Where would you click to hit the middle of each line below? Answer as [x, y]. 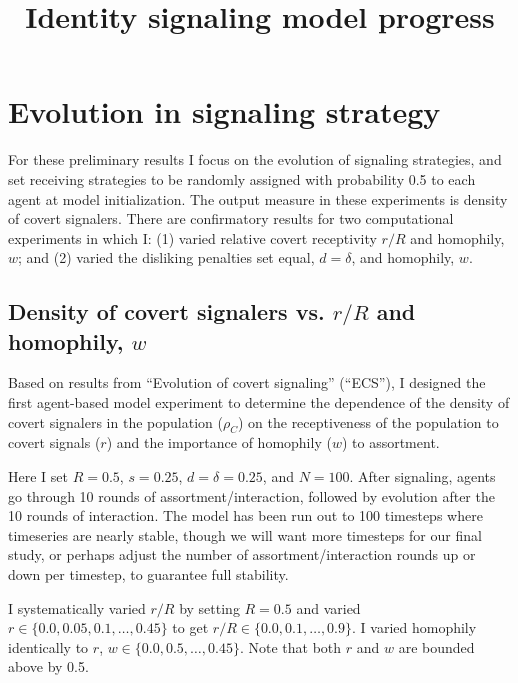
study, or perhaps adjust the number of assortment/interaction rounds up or [242, 554]
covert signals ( [54, 442]
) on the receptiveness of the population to [368, 421]
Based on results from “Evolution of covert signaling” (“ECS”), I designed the [247, 382]
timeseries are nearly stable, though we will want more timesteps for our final [245, 534]
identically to [48, 646]
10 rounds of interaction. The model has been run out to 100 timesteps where [245, 515]
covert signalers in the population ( [115, 421]
